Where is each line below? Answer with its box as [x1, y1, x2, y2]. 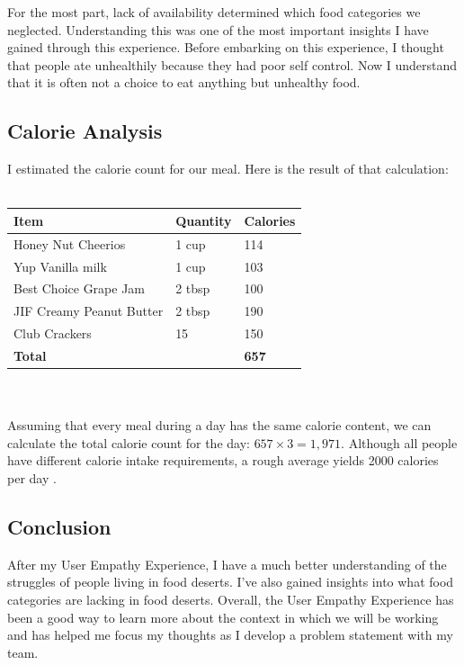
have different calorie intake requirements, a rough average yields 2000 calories [7, 451, 439, 470]
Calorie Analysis [7, 117, 163, 145]
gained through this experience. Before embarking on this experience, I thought [7, 38, 444, 57]
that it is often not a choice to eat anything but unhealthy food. [7, 73, 361, 92]
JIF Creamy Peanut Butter [13, 301, 164, 320]
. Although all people [341, 433, 458, 452]
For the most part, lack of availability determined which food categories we [7, 3, 421, 21]
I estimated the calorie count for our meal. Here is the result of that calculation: [7, 159, 449, 178]
